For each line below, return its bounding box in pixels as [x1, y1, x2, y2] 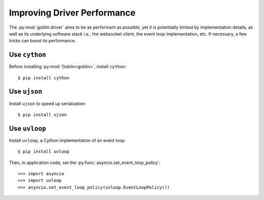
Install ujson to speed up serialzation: [9, 100, 86, 107]
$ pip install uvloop [18, 149, 69, 154]
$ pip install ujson [18, 112, 67, 117]
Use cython [9, 51, 46, 59]
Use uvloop [9, 124, 46, 132]
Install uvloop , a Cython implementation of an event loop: [9, 137, 126, 143]
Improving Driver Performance [9, 7, 136, 18]
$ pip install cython [18, 75, 69, 80]
